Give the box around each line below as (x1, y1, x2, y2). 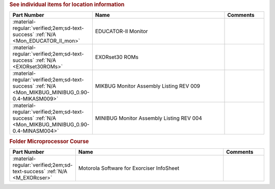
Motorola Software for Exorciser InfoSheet (78, 165, 179, 172)
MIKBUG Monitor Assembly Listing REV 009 (95, 83, 201, 90)
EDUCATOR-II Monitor (95, 28, 148, 35)
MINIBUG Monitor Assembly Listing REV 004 (95, 115, 202, 122)
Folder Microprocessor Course (9, 138, 89, 145)
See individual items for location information (9, 1, 125, 8)
